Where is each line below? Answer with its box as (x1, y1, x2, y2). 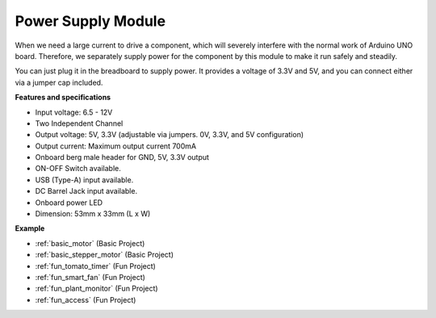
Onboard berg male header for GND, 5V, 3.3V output (35, 153, 210, 162)
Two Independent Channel (35, 118, 124, 128)
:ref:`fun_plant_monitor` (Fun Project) (35, 283, 158, 294)
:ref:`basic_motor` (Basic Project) (35, 238, 145, 248)
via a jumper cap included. (15, 77, 103, 87)
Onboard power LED (35, 198, 103, 207)
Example (15, 224, 45, 233)
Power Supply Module (15, 12, 166, 30)
